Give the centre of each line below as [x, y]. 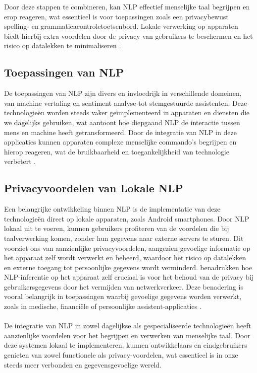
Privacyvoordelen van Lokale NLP [94, 188]
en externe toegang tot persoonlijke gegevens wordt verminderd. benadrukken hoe [128, 267]
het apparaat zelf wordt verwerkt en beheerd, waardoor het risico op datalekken [125, 258]
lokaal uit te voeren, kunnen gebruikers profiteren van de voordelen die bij [117, 228]
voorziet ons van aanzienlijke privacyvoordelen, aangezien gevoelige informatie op [127, 248]
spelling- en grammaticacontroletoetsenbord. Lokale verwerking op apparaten [121, 26]
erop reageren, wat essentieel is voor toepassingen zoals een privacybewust [116, 16]
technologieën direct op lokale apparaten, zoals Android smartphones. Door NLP [127, 218]
